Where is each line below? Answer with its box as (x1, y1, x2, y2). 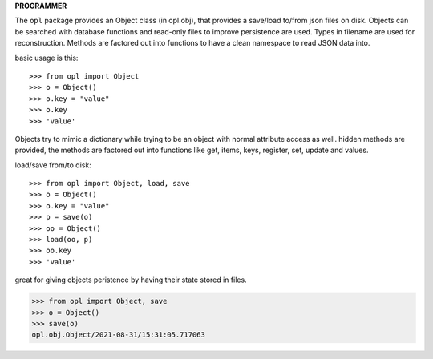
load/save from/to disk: (14, 160, 91, 170)
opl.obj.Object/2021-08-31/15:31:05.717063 (31, 330, 206, 340)
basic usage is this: (14, 53, 79, 63)
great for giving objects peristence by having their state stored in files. (14, 275, 248, 284)
